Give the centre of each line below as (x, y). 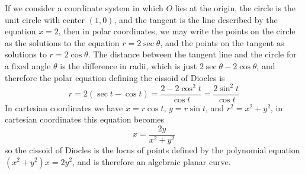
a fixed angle (28, 65)
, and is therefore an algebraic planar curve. (152, 161)
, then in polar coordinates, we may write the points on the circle (177, 31)
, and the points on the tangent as (222, 42)
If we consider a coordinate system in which (84, 8)
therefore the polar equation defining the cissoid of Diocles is (115, 77)
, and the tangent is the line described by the (196, 19)
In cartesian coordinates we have (64, 107)
